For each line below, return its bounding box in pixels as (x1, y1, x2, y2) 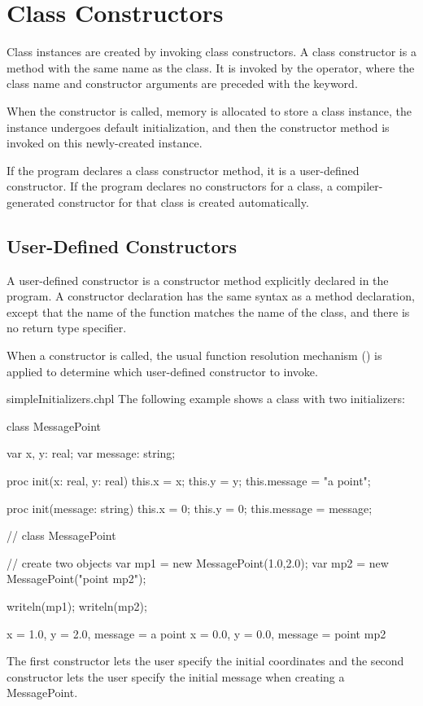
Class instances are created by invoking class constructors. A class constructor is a (7, 43, 416, 60)
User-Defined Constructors (7, 233, 238, 258)
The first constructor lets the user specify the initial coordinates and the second (7, 652, 404, 669)
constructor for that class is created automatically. (58, 193, 309, 210)
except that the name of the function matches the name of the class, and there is (7, 303, 410, 320)
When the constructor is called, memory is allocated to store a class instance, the (7, 102, 412, 119)
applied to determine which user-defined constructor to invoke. (7, 362, 318, 379)
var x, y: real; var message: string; (7, 445, 176, 462)
